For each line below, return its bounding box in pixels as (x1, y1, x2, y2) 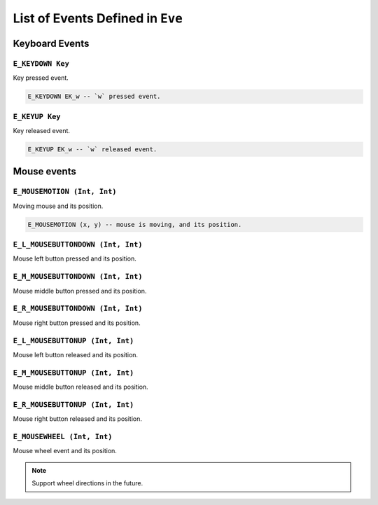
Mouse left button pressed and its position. (13, 254, 136, 263)
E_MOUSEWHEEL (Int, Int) (13, 431, 113, 441)
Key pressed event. (13, 74, 69, 82)
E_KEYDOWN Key (13, 59, 70, 68)
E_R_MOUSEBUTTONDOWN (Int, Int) (13, 304, 143, 313)
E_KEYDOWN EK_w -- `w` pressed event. (27, 92, 161, 101)
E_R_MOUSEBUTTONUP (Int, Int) (13, 400, 134, 409)
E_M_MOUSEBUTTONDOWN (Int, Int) (13, 272, 143, 282)
